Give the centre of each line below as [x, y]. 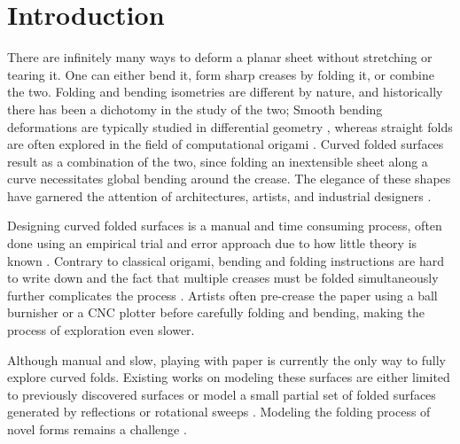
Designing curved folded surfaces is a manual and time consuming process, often [225, 226]
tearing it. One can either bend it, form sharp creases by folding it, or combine [221, 74]
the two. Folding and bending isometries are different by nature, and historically [225, 92]
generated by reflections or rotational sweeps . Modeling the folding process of [219, 412]
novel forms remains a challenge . [97, 429]
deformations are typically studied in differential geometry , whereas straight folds [230, 126]
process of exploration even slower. [101, 330]
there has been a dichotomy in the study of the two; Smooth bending [195, 109]
